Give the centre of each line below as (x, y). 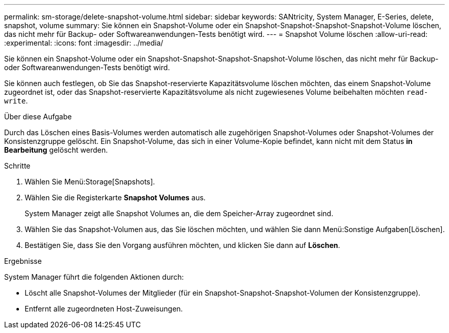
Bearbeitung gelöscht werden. (56, 150)
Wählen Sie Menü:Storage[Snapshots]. (90, 182)
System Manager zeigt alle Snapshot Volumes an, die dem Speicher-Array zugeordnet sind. (179, 213)
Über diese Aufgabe (38, 117)
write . (16, 101)
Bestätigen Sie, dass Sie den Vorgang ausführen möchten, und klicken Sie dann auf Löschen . (182, 245)
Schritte (17, 166)
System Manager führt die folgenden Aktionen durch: (94, 277)
